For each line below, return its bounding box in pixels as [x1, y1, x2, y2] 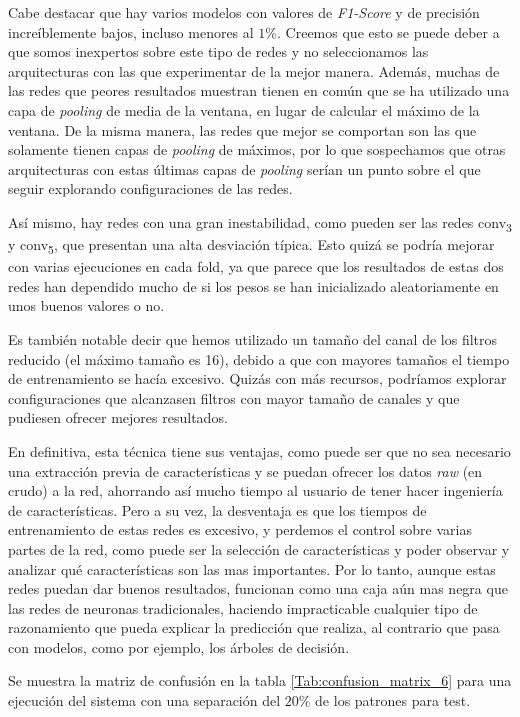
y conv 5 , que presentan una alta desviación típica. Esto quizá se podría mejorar [8, 234, 495, 257]
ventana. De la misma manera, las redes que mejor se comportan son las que [8, 119, 477, 140]
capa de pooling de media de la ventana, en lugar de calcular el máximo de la [8, 99, 480, 120]
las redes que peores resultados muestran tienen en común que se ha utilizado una [8, 80, 510, 101]
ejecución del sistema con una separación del [8, 690, 281, 711]
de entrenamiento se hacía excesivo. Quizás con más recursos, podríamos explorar [8, 368, 507, 389]
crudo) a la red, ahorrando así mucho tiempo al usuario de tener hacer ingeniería [8, 480, 503, 501]
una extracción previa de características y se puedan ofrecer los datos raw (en [8, 460, 483, 481]
